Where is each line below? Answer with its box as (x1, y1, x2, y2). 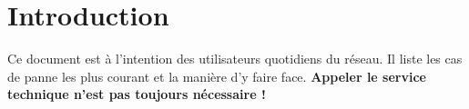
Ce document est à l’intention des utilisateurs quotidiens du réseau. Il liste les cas (7, 49, 463, 68)
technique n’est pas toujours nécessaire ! (7, 84, 266, 104)
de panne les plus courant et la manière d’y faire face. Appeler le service (7, 66, 426, 85)
